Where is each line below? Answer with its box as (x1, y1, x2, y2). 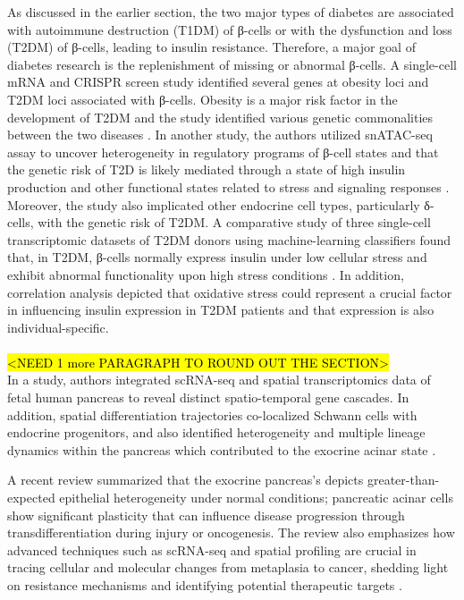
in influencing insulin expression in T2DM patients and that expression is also (7, 300, 434, 319)
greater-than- (367, 470, 440, 489)
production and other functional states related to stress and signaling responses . (7, 177, 450, 196)
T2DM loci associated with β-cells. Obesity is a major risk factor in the (7, 89, 398, 108)
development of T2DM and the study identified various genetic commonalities (7, 107, 434, 126)
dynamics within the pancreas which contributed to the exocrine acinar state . (7, 440, 436, 459)
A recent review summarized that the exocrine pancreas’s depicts (7, 470, 364, 489)
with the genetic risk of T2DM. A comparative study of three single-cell (38, 213, 431, 232)
